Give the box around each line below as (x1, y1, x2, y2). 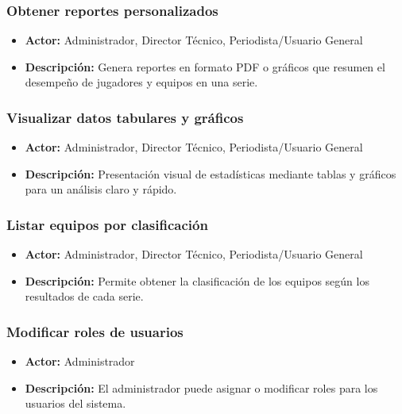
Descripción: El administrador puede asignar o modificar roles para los (25, 379, 378, 396)
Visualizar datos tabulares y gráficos (6, 107, 244, 127)
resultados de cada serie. (25, 288, 144, 305)
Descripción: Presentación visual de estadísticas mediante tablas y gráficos (25, 165, 396, 182)
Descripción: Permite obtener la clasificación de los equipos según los (25, 272, 369, 289)
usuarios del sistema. (25, 395, 126, 412)
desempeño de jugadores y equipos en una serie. (25, 74, 258, 90)
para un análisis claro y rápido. (25, 181, 177, 197)
